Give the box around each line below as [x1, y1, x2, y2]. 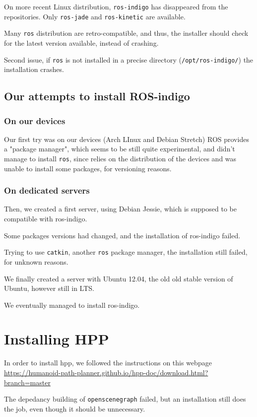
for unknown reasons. [4, 256, 68, 267]
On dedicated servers [4, 184, 90, 197]
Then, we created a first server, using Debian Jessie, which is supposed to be [4, 204, 237, 214]
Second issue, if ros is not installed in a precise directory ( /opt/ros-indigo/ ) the [4, 54, 254, 65]
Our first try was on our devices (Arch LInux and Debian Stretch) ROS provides [4, 134, 249, 144]
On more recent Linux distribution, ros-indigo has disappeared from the [4, 1, 228, 11]
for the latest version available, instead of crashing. [4, 37, 159, 48]
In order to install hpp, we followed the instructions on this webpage [4, 357, 212, 368]
